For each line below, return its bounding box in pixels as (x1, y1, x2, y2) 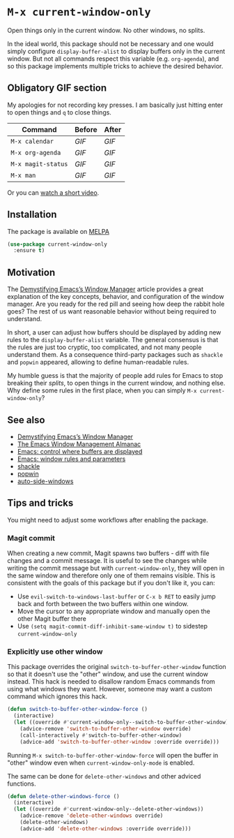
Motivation (7, 266, 56, 278)
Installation (7, 209, 57, 221)
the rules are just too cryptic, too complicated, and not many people (7, 343, 202, 351)
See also (7, 414, 45, 426)
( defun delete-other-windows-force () (7, 793, 120, 800)
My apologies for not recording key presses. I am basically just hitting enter (7, 101, 224, 109)
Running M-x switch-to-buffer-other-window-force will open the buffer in (7, 751, 219, 759)
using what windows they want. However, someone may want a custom (7, 685, 212, 693)
